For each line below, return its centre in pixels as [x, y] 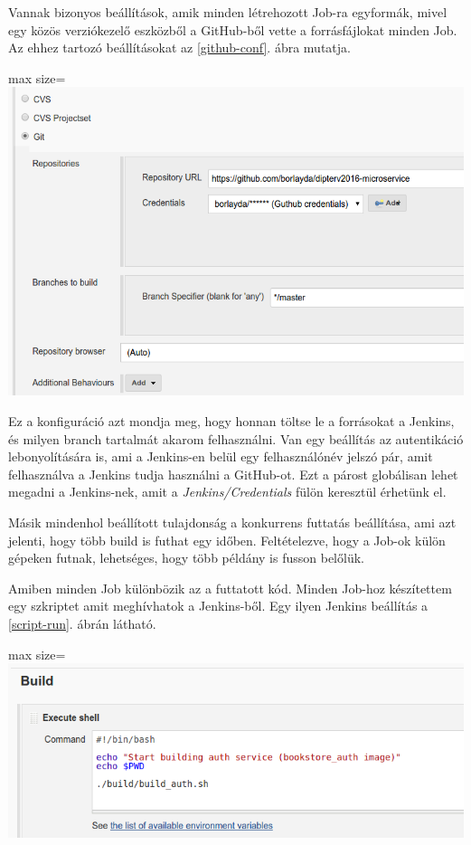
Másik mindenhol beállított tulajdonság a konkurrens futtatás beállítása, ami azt [232, 522]
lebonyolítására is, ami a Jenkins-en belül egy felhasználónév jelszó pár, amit [221, 456]
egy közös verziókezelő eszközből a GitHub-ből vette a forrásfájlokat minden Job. [233, 29]
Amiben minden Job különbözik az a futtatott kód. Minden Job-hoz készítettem [230, 588]
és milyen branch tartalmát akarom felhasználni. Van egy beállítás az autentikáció [236, 438]
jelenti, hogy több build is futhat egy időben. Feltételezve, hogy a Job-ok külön [227, 540]
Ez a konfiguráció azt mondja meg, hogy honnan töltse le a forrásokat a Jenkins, [231, 421]
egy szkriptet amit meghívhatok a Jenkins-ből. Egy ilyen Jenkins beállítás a [218, 606]
